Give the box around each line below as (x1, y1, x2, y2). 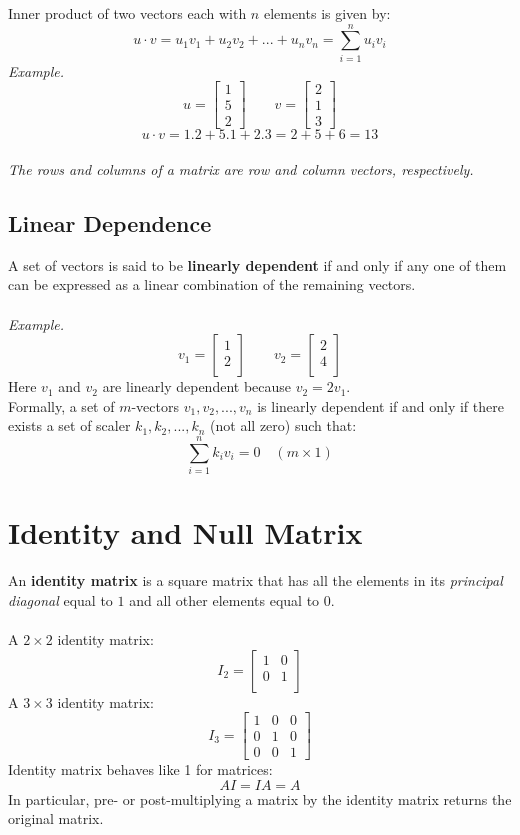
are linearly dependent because (102, 376, 292, 397)
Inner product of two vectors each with (8, 3, 247, 23)
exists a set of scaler (8, 415, 131, 436)
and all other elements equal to (129, 589, 320, 610)
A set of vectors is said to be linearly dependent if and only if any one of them (8, 254, 507, 275)
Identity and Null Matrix (8, 512, 363, 553)
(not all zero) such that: (210, 415, 357, 436)
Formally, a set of (8, 395, 115, 416)
